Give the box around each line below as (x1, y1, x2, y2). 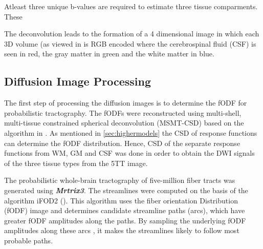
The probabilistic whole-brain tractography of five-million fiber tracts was (4, 175, 235, 185)
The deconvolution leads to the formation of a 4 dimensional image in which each (4, 28, 259, 39)
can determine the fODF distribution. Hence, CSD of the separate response (4, 137, 240, 148)
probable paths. (4, 235, 53, 245)
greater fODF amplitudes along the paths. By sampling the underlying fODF (4, 215, 246, 225)
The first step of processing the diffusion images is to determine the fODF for (4, 97, 247, 108)
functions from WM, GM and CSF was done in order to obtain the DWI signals (4, 148, 255, 158)
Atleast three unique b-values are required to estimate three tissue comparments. (4, 1, 258, 11)
